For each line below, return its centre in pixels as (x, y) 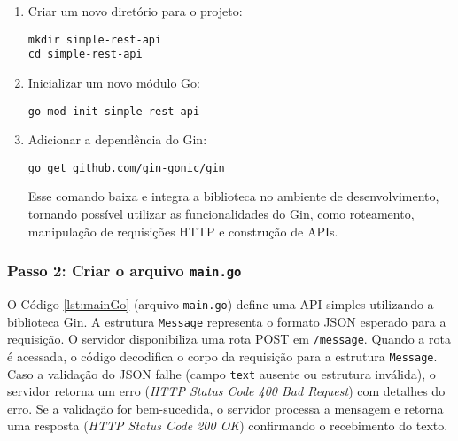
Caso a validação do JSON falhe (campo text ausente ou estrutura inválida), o (221, 373)
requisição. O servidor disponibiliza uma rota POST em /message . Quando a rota (229, 339)
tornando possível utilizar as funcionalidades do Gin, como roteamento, (221, 213)
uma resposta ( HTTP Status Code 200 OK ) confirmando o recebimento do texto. (228, 426)
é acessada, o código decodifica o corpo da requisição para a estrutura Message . (222, 356)
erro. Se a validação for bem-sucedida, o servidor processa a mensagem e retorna (225, 408)
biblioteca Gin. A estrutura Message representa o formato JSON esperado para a (227, 321)
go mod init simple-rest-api (114, 111)
